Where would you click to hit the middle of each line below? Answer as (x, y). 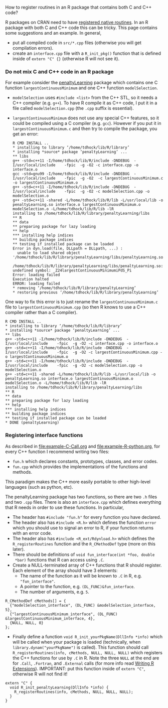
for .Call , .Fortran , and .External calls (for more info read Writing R (83, 663)
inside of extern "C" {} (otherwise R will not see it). (66, 59)
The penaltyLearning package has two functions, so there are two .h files (81, 497)
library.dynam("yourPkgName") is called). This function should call (80, 647)
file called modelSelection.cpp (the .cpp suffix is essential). (73, 108)
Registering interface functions (44, 435)
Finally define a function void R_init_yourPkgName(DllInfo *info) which (88, 636)
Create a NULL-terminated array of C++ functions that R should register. (87, 565)
